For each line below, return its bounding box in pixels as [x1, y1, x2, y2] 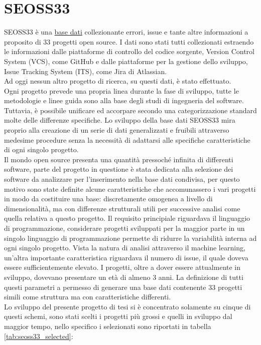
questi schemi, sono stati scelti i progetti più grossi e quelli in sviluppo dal [4, 311, 232, 321]
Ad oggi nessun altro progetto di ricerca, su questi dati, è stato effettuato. [4, 76, 231, 86]
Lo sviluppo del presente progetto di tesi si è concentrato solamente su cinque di [4, 301, 251, 311]
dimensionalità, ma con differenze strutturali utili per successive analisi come [4, 203, 240, 213]
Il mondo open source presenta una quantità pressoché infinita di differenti [4, 154, 233, 164]
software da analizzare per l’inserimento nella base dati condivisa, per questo [4, 174, 240, 184]
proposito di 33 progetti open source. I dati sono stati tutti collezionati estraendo [4, 36, 254, 47]
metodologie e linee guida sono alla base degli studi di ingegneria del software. [4, 95, 244, 106]
